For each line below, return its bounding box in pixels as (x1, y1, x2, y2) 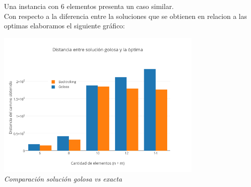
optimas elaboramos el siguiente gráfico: (4, 20, 125, 31)
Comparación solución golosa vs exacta (4, 174, 122, 184)
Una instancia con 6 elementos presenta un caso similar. (4, 1, 174, 11)
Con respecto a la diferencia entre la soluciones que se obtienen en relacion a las (4, 10, 247, 21)
